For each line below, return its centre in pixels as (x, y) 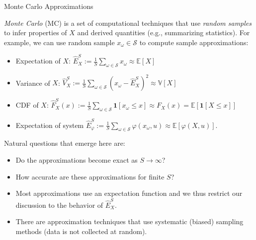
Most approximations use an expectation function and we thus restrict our (129, 193)
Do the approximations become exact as (77, 160)
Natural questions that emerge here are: (65, 143)
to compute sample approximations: (194, 42)
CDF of (27, 105)
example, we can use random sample (59, 42)
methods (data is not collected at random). (81, 231)
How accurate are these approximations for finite (90, 176)
